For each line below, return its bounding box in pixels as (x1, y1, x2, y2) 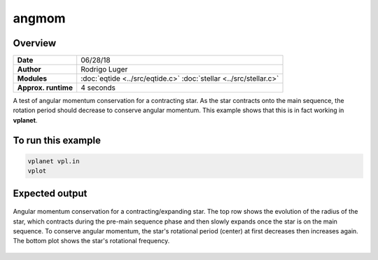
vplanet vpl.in (27, 157, 80, 165)
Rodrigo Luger (80, 64, 128, 74)
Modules (17, 74, 48, 83)
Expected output (13, 187, 87, 199)
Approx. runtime (17, 83, 73, 93)
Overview (13, 37, 57, 49)
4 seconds (80, 83, 115, 93)
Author (17, 64, 41, 74)
